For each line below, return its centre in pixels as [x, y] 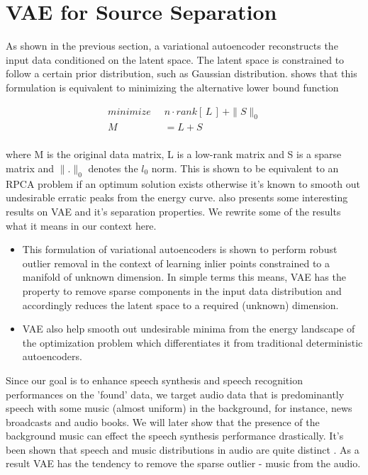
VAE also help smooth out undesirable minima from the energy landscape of [189, 329]
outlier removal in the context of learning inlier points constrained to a [176, 263]
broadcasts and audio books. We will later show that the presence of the [163, 421]
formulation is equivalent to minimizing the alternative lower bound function [172, 87]
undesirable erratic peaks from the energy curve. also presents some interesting [177, 197]
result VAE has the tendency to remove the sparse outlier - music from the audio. [183, 463]
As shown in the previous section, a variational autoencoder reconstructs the [172, 46]
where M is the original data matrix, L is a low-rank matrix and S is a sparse [174, 154]
